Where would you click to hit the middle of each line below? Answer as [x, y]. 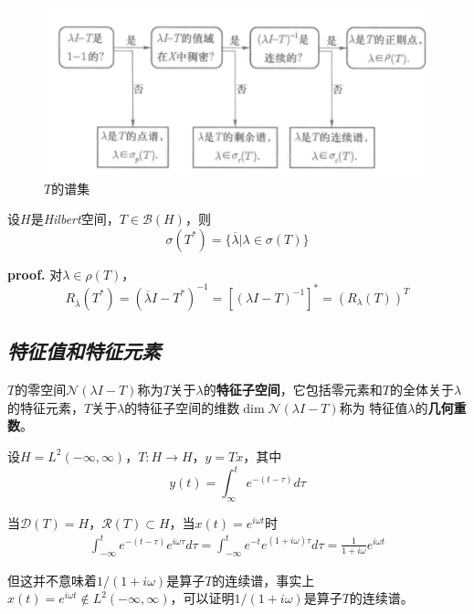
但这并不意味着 [52, 580]
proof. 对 [35, 274]
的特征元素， [46, 407]
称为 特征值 [374, 407]
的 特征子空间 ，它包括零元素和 [293, 390]
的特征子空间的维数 [182, 407]
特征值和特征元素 [84, 351]
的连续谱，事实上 [263, 580]
